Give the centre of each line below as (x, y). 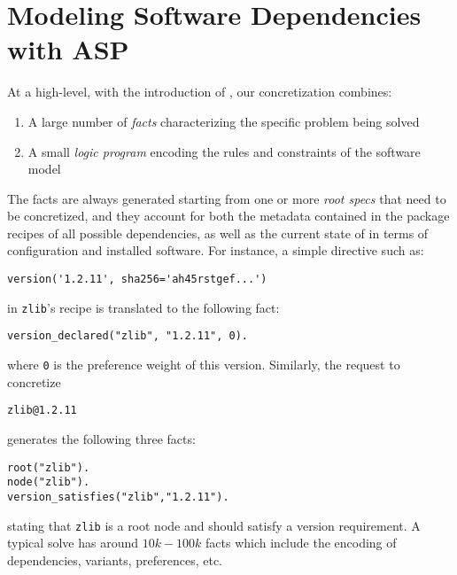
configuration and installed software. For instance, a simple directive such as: (216, 250)
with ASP (68, 49)
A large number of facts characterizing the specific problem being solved (224, 121)
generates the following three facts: (101, 438)
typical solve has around (73, 543)
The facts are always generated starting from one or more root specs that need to (227, 198)
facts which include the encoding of (301, 543)
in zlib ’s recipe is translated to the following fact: (143, 307)
